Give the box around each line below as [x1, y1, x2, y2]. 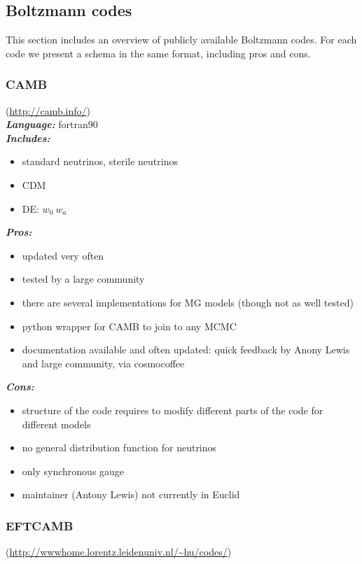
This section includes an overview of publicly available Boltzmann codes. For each [6, 32, 357, 47]
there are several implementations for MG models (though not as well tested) [22, 295, 354, 309]
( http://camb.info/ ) [6, 103, 90, 118]
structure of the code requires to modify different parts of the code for [22, 402, 323, 417]
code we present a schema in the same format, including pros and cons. [6, 45, 311, 60]
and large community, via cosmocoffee [22, 355, 185, 370]
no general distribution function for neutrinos [22, 440, 217, 455]
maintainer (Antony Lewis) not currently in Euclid [22, 487, 240, 502]
